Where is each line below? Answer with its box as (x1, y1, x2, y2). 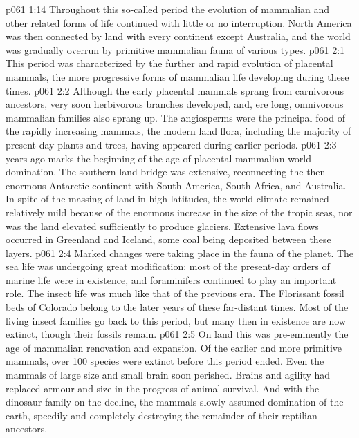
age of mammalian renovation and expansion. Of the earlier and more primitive (6, 340, 342, 354)
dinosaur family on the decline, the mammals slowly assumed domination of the (6, 394, 344, 409)
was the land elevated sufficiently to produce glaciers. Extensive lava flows (6, 218, 319, 233)
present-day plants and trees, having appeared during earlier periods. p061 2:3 (6, 137, 337, 151)
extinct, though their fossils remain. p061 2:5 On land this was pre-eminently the (6, 327, 349, 341)
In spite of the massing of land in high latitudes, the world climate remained (6, 191, 329, 206)
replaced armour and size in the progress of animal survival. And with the (6, 381, 320, 395)
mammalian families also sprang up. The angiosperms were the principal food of (6, 110, 345, 124)
